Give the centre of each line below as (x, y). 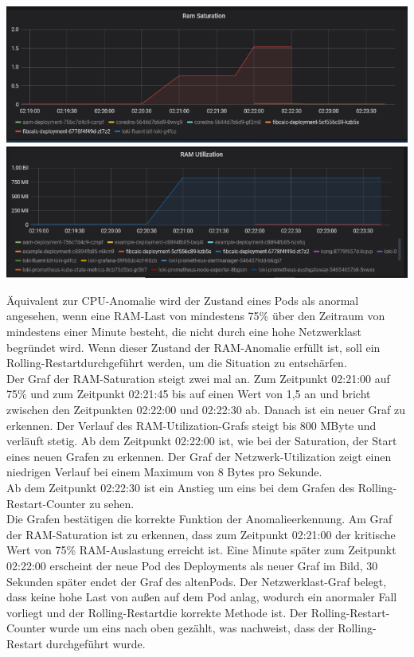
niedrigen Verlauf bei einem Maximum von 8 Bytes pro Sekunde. (164, 472)
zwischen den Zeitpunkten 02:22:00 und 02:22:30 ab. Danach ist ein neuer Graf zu (206, 409)
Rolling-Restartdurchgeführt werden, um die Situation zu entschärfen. (177, 363)
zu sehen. (112, 503)
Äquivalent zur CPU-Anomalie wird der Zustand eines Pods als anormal (183, 300)
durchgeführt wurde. (96, 643)
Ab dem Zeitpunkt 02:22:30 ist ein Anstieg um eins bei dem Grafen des (181, 487)
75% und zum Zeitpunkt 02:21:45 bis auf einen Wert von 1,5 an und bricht (189, 394)
